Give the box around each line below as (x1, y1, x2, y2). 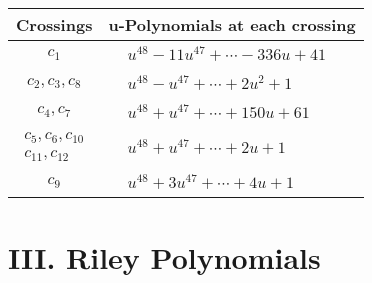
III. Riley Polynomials (8, 236, 321, 277)
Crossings (16, 13, 93, 36)
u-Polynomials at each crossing (108, 13, 356, 36)
